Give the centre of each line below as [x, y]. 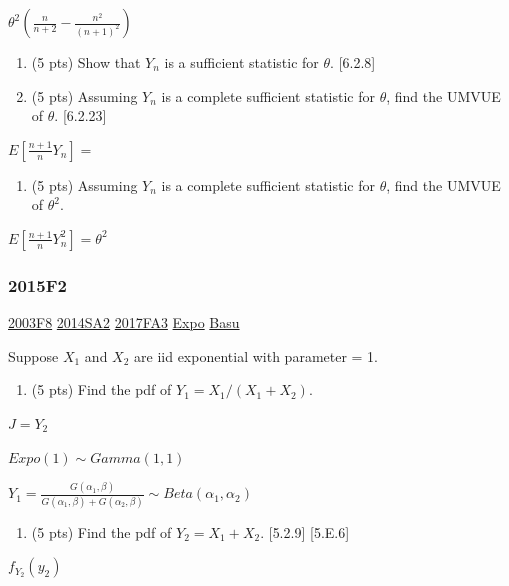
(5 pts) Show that [86, 62]
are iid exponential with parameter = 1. [256, 355]
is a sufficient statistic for [241, 62]
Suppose [33, 355]
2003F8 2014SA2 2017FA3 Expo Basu [124, 322]
